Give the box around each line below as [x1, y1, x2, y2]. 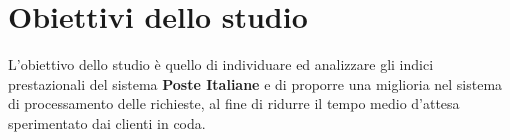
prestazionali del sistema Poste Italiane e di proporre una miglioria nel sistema [8, 73, 503, 94]
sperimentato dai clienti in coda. [8, 112, 206, 133]
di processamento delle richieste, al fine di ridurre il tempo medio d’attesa [8, 93, 460, 114]
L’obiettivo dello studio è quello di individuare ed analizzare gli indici [8, 54, 434, 75]
